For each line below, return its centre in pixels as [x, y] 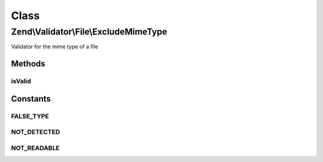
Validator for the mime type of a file [55, 47]
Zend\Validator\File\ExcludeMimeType [89, 32]
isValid [21, 81]
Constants [31, 99]
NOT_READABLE [35, 148]
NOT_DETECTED [36, 132]
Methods [28, 64]
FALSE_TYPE [30, 116]
